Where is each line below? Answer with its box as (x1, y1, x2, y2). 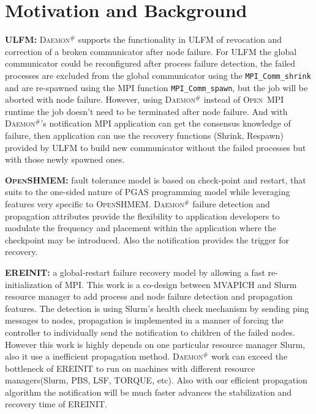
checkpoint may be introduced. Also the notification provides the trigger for (5, 233, 289, 246)
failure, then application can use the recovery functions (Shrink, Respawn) (5, 129, 284, 141)
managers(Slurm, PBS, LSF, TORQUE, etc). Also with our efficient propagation (5, 374, 307, 386)
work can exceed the (211, 350, 288, 363)
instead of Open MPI (203, 93, 284, 106)
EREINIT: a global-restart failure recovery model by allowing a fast (5, 265, 265, 278)
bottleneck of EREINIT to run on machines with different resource (5, 361, 255, 374)
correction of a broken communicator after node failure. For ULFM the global (5, 45, 297, 57)
